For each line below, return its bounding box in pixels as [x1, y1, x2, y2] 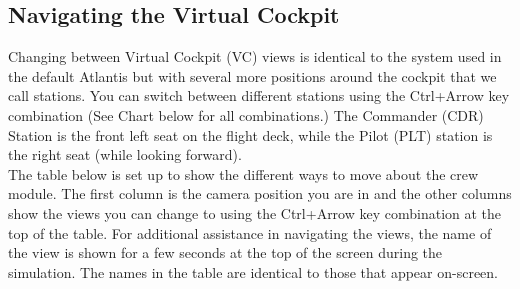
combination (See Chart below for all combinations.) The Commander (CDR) [8, 104, 484, 125]
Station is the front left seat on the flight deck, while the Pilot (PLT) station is [8, 124, 493, 145]
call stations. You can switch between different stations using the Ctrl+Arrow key [8, 85, 510, 106]
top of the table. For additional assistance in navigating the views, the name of [8, 222, 492, 243]
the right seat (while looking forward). [8, 144, 242, 165]
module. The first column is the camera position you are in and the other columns [8, 183, 512, 204]
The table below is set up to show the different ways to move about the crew [8, 163, 479, 184]
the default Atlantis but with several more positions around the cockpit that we [8, 65, 497, 86]
